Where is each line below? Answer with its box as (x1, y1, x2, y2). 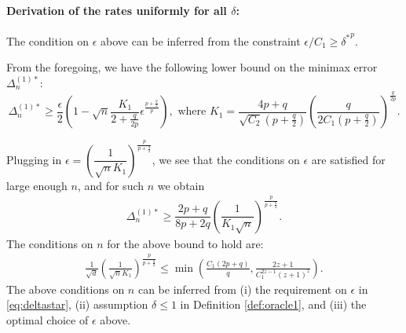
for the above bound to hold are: (107, 235, 264, 251)
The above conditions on (6, 280, 125, 297)
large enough (6, 177, 68, 193)
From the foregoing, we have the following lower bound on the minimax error (6, 59, 378, 75)
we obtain (157, 177, 205, 193)
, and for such (77, 177, 144, 193)
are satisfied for (311, 151, 386, 167)
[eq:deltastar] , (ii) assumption (6, 296, 148, 313)
